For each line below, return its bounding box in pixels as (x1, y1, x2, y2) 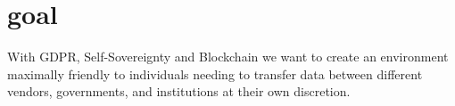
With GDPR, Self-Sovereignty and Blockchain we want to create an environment (7, 47, 449, 66)
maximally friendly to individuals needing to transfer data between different (7, 64, 423, 83)
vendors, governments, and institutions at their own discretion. (7, 82, 351, 101)
